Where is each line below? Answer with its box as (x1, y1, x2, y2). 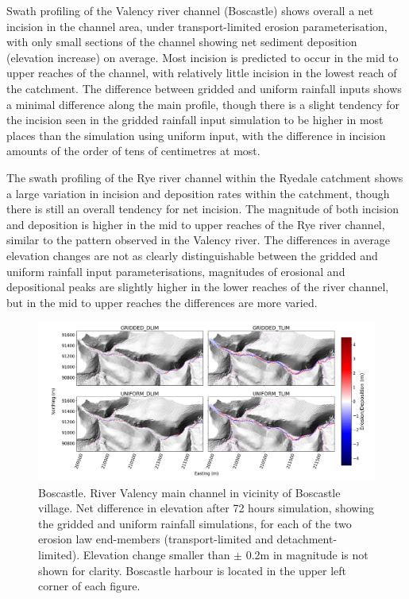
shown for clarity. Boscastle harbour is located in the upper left (38, 562, 347, 578)
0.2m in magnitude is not (245, 546, 368, 563)
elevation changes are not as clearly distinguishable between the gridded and (6, 247, 378, 263)
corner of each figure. (38, 578, 141, 594)
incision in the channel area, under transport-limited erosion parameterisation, (6, 18, 388, 34)
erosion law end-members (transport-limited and (38, 531, 273, 547)
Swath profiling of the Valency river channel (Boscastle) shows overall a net (6, 2, 374, 18)
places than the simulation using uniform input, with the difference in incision (6, 126, 386, 143)
